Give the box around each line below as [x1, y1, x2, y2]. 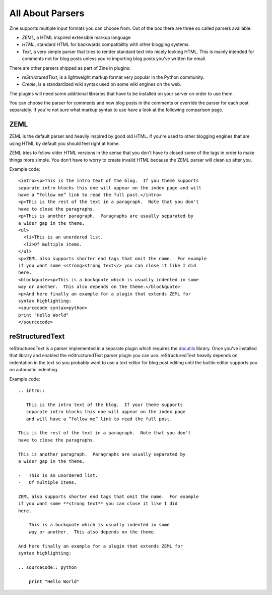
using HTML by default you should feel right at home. [9, 140, 120, 146]
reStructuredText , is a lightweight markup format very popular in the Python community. [22, 74, 205, 80]
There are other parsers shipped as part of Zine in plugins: [9, 65, 131, 71]
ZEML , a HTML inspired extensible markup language [22, 34, 131, 40]
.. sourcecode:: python [18, 564, 77, 570]
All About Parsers [9, 8, 85, 19]
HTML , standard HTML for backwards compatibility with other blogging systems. [22, 41, 190, 47]
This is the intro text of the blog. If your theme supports [26, 402, 183, 408]
